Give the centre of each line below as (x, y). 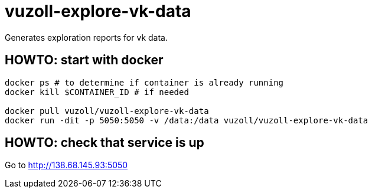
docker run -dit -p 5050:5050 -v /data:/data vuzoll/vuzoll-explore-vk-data (187, 120)
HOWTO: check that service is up (105, 143)
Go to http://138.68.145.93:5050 (66, 165)
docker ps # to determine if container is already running (144, 82)
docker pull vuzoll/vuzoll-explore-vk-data (107, 111)
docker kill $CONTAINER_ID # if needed (97, 92)
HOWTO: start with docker (84, 60)
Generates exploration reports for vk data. (86, 37)
